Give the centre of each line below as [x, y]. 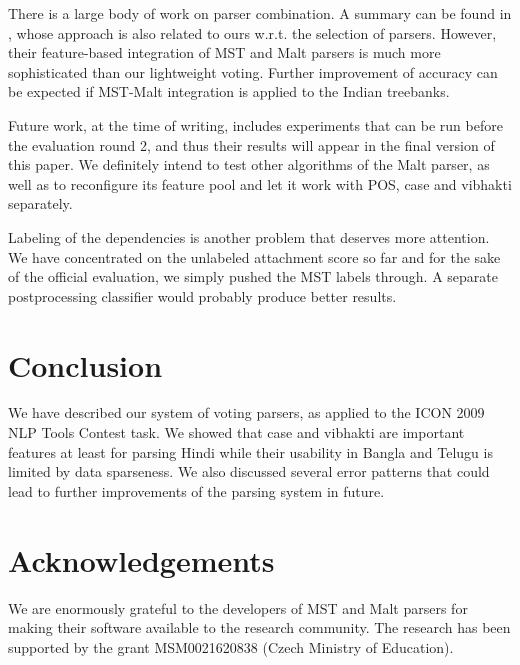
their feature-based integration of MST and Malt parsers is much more [224, 52]
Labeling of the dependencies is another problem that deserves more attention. [249, 236]
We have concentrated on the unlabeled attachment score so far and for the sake [254, 256]
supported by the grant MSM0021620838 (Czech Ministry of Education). [231, 646]
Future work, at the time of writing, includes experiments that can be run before [255, 124]
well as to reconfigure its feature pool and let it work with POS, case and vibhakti [260, 183]
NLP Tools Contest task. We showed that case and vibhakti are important [236, 432]
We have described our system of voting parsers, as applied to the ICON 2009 [246, 412]
